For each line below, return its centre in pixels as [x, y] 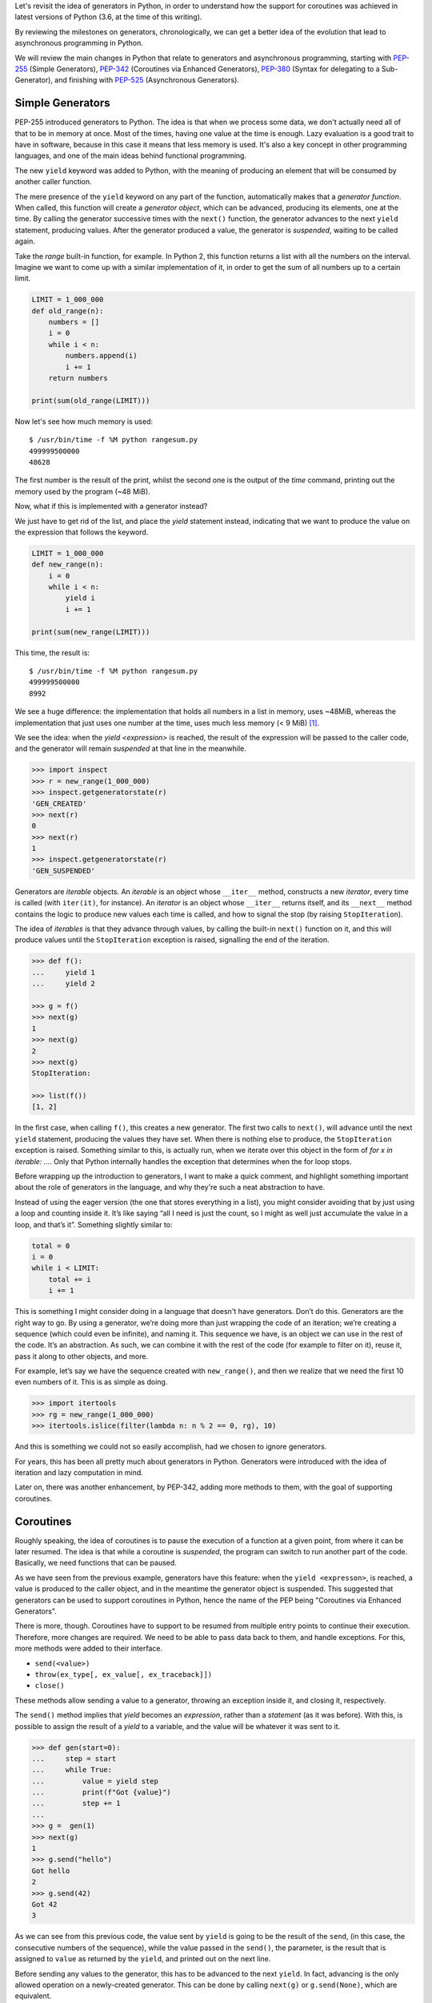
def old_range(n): [68, 311]
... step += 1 [76, 1804]
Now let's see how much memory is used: [84, 421]
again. [25, 241]
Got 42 [44, 1904]
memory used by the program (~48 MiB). [83, 491]
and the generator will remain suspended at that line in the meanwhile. [131, 748]
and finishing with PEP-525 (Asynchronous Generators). [147, 80]
